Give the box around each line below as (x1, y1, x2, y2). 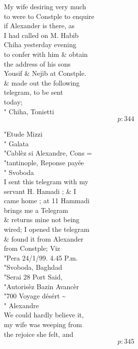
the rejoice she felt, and (4, 329, 74, 339)
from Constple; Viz (4, 243, 61, 253)
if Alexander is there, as (4, 20, 75, 31)
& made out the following (4, 77, 80, 87)
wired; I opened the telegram (4, 224, 90, 234)
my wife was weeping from (4, 319, 82, 329)
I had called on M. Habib (4, 30, 79, 40)
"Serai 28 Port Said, (4, 272, 63, 282)
